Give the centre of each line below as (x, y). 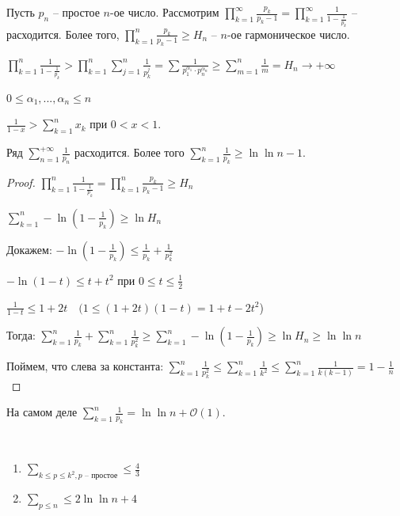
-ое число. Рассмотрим (164, 12)
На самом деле (42, 412)
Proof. (21, 182)
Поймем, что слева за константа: (85, 366)
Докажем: (29, 249)
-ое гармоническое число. (288, 34)
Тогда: (21, 335)
